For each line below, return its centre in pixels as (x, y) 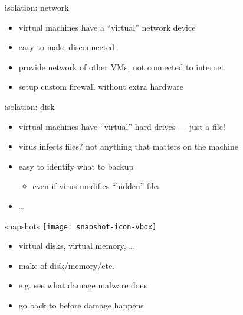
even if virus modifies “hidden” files (97, 186)
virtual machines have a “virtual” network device (107, 27)
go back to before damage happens (81, 305)
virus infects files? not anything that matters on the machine (128, 146)
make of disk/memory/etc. (67, 265)
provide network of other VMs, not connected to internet (121, 66)
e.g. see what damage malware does (83, 285)
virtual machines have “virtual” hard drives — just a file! (122, 126)
